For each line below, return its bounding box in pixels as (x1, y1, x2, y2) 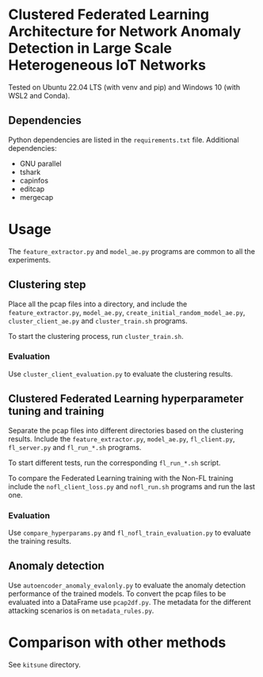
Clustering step (8, 278, 86, 291)
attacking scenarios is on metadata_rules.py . (8, 606, 154, 615)
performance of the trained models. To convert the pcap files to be (8, 589, 227, 598)
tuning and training (8, 405, 105, 418)
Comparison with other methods (8, 633, 227, 652)
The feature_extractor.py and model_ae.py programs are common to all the (8, 246, 256, 256)
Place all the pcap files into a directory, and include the (8, 299, 188, 309)
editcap (19, 184, 45, 194)
